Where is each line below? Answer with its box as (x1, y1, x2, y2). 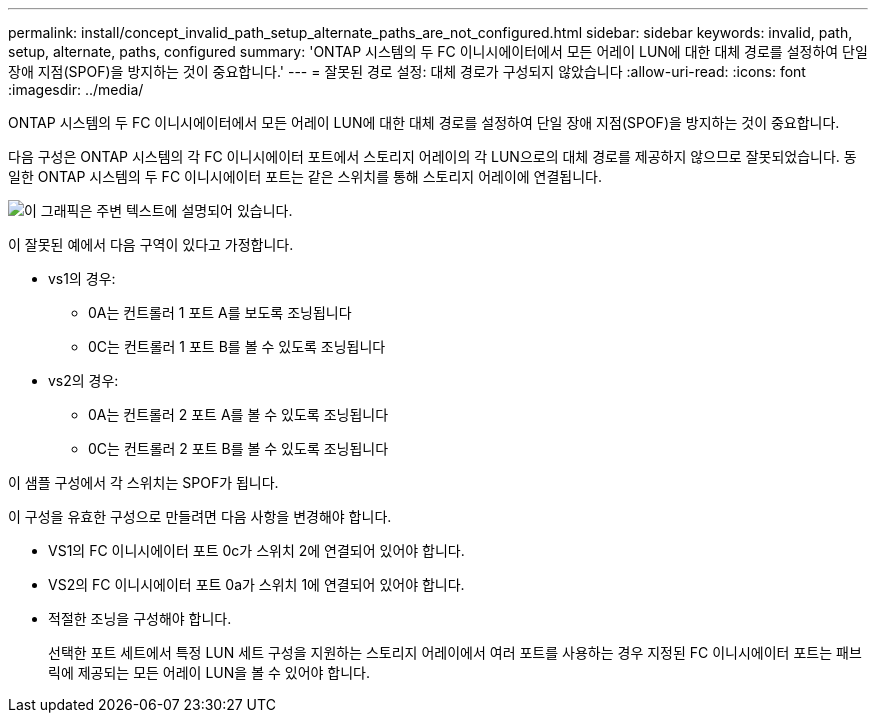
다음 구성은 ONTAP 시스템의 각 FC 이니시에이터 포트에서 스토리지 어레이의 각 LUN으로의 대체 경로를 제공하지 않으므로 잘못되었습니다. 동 (8, 148, 857, 165)
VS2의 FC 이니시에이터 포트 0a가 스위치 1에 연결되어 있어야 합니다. (48, 576, 465, 593)
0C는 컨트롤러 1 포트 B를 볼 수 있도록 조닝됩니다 (88, 338, 386, 355)
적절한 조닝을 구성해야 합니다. (48, 610, 232, 627)
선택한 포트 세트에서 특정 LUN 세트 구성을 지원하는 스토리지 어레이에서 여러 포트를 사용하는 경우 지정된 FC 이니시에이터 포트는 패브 (48, 644, 862, 661)
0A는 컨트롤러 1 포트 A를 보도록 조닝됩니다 (88, 304, 352, 321)
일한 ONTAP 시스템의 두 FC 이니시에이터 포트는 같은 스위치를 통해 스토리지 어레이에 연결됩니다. (8, 168, 603, 185)
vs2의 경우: (48, 372, 119, 389)
